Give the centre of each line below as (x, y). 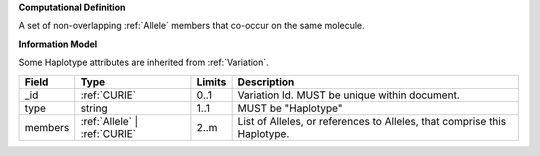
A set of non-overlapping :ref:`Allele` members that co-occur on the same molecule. (191, 26)
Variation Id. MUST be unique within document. (348, 95)
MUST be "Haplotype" (290, 108)
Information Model (58, 44)
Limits (211, 82)
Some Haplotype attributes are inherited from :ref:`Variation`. (143, 62)
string (94, 108)
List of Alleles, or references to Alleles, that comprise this (372, 121)
